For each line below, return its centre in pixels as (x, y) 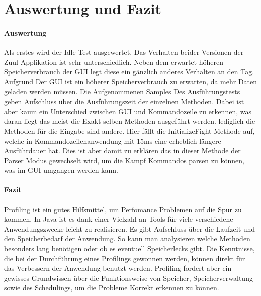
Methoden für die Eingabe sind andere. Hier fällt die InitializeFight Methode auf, (129, 130)
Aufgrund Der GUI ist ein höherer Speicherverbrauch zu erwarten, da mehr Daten (131, 81)
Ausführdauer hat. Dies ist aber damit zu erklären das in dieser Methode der (122, 151)
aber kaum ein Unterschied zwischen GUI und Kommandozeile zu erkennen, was (128, 111)
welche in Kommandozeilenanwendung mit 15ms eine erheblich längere (113, 140)
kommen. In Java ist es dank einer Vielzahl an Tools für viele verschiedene (119, 219)
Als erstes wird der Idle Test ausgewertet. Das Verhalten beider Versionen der (124, 52)
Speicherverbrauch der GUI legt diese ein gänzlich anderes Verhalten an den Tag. (129, 72)
